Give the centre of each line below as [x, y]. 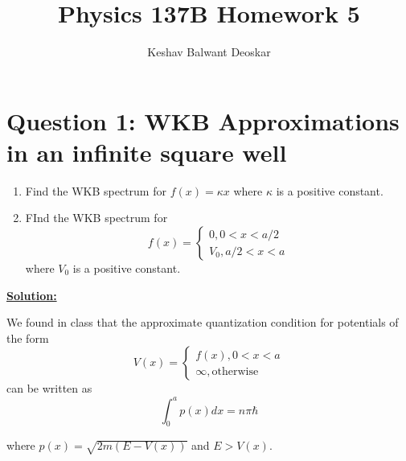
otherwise [235, 371]
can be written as [49, 388]
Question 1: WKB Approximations [203, 120]
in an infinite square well [147, 152]
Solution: [32, 295]
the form [28, 338]
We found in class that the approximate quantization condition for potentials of [203, 322]
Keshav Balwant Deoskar [209, 52]
